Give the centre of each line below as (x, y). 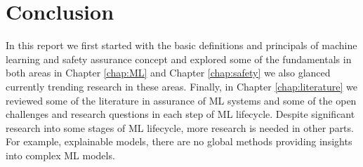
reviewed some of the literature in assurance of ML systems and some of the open (181, 100)
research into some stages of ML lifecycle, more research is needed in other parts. (180, 127)
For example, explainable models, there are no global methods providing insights (179, 141)
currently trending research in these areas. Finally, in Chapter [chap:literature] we (181, 86)
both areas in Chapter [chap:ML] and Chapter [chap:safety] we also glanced (168, 73)
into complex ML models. (60, 155)
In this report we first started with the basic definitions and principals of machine (181, 45)
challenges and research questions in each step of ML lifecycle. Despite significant (180, 114)
